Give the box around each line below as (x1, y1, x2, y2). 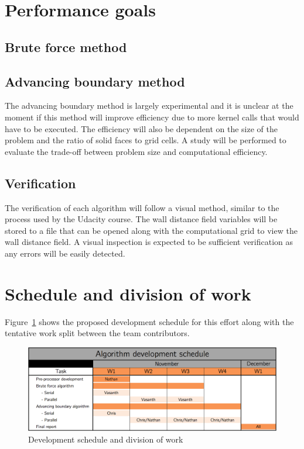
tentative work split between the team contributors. (5, 327, 190, 339)
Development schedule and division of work (28, 433, 183, 445)
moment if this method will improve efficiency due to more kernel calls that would (5, 110, 299, 123)
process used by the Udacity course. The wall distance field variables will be (5, 213, 278, 225)
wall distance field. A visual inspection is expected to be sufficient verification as (5, 236, 293, 248)
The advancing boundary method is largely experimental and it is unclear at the (5, 99, 293, 112)
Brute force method (5, 37, 127, 56)
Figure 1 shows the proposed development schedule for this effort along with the (5, 315, 294, 327)
